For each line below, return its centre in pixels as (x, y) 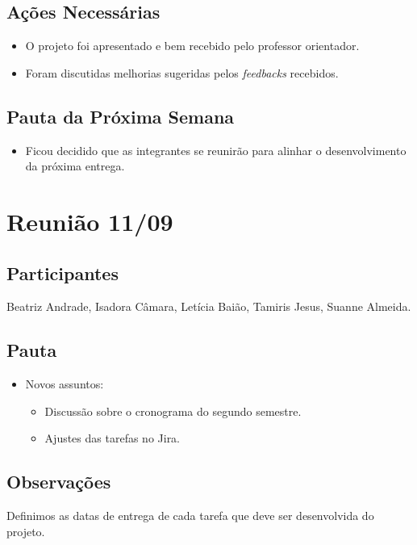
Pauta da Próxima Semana (121, 116)
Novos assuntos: (65, 384)
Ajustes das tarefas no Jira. (113, 438)
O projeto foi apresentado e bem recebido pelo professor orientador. (192, 46)
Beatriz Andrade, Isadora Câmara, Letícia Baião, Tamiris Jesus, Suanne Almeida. (209, 306)
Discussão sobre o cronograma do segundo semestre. (173, 411)
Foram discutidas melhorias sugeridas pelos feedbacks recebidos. (182, 72)
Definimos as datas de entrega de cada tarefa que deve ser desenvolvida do (190, 516)
